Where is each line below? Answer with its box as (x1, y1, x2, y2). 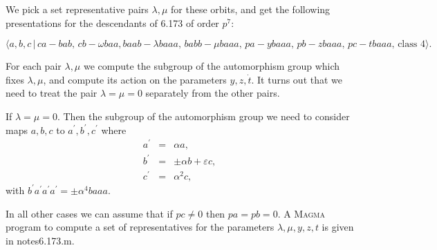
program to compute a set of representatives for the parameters (6, 220, 275, 234)
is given (322, 220, 354, 234)
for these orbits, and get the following (171, 2, 331, 16)
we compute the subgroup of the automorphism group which (83, 59, 340, 73)
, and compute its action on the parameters (43, 72, 227, 86)
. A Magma (277, 206, 325, 220)
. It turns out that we (251, 72, 343, 86)
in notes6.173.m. (6, 233, 75, 247)
